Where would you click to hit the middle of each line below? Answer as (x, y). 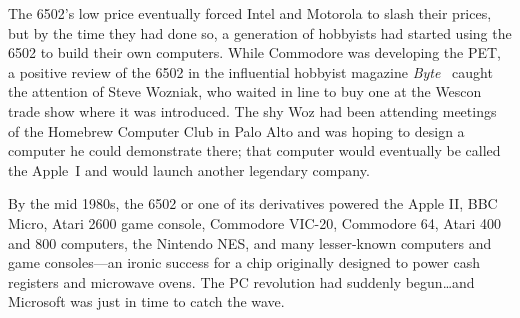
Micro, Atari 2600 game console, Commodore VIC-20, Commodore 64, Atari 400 (254, 222)
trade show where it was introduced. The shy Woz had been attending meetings (252, 110)
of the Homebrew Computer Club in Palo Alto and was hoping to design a (236, 130)
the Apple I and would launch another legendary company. (189, 169)
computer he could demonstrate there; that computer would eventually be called (254, 150)
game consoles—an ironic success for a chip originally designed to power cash (244, 262)
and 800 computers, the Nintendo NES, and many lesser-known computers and (250, 242)
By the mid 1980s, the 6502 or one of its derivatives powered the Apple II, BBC (253, 203)
